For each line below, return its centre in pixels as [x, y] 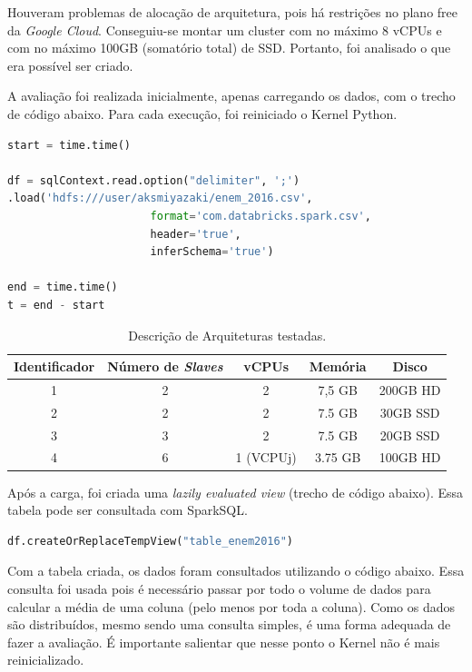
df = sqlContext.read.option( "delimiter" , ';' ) [154, 180]
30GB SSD [410, 412]
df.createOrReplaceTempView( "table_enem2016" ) [151, 541]
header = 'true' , [196, 234]
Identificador [54, 366]
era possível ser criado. [70, 65]
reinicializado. [46, 660]
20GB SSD [410, 435]
